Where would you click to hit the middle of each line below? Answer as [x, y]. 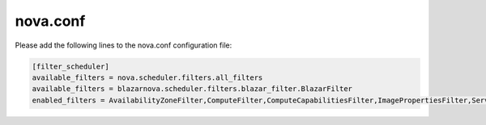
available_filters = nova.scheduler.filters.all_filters [147, 77]
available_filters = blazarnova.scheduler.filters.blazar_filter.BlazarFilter [192, 89]
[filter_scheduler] [70, 66]
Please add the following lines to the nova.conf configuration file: [124, 45]
